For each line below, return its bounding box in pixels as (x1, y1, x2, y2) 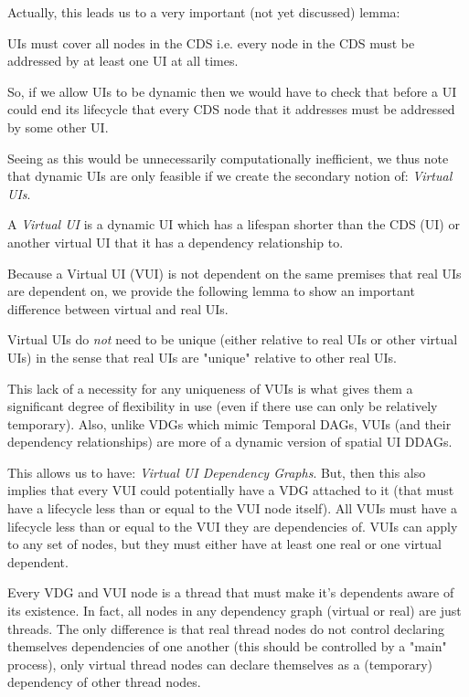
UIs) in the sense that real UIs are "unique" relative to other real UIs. (7, 347, 397, 366)
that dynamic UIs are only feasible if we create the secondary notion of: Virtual (7, 166, 453, 185)
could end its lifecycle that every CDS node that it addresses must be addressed (7, 100, 455, 119)
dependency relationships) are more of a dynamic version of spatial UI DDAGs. (7, 432, 453, 451)
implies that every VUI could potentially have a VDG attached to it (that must (7, 481, 454, 500)
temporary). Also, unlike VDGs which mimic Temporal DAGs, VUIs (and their (7, 414, 452, 433)
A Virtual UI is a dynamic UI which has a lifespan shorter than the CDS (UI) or (7, 215, 460, 234)
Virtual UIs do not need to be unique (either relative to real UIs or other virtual (7, 330, 458, 349)
